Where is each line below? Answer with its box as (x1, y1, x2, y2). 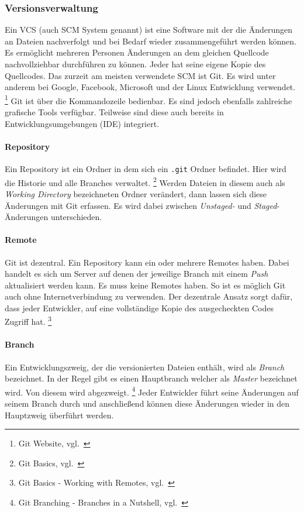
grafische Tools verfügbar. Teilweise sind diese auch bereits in (5, 106, 224, 118)
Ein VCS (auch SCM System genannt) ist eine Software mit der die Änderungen (5, 23, 293, 36)
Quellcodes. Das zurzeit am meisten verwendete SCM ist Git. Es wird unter (5, 69, 276, 81)
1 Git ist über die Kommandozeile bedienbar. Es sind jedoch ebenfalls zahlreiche (5, 92, 292, 106)
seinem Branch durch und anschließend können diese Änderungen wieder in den (5, 397, 290, 409)
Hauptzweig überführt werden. (5, 408, 114, 421)
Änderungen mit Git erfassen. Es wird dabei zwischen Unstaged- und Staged (5, 199, 277, 211)
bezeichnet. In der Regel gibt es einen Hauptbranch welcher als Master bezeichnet (5, 372, 298, 384)
